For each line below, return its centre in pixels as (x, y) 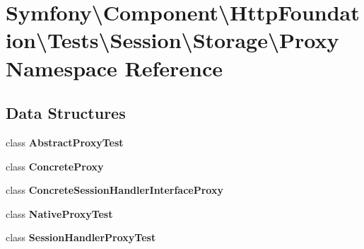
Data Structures (66, 113)
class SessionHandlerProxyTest (81, 237)
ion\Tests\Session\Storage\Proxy (172, 40)
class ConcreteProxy (55, 166)
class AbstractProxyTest (65, 142)
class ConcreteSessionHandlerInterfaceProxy (115, 190)
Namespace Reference (114, 68)
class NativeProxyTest (59, 213)
